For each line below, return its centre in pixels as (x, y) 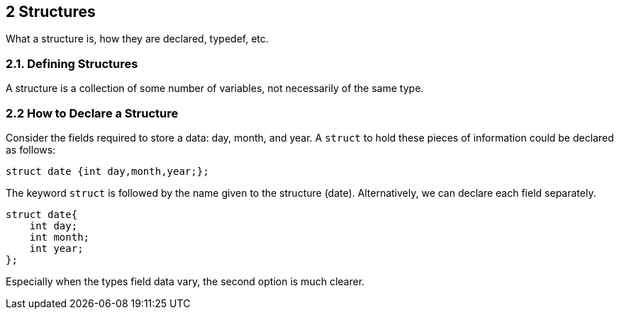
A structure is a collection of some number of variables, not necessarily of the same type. (215, 88)
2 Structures (51, 12)
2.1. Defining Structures (72, 63)
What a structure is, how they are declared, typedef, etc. (137, 39)
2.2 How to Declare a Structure (92, 113)
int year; (56, 248)
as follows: (31, 149)
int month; (60, 237)
